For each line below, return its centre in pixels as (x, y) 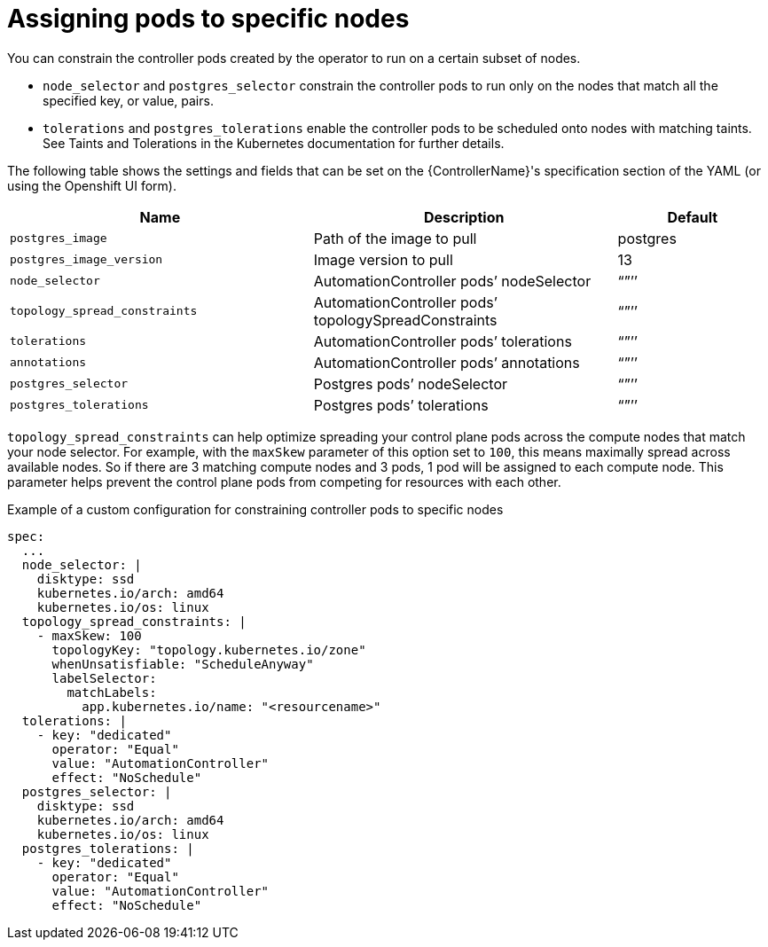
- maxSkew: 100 (89, 635)
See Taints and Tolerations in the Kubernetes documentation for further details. (274, 143)
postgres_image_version (86, 260)
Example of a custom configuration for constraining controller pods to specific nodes (255, 509)
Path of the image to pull (395, 238)
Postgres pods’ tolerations (401, 405)
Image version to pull (383, 259)
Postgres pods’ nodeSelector (410, 383)
